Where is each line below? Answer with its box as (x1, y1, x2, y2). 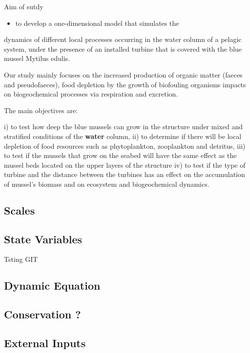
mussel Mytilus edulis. (4, 53, 70, 63)
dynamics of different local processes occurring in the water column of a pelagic (4, 34, 242, 44)
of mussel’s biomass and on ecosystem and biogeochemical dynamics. (4, 178, 209, 189)
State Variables (4, 231, 83, 246)
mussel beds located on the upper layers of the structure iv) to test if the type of (4, 159, 246, 170)
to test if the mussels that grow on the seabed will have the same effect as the (4, 150, 237, 160)
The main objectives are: (4, 105, 78, 115)
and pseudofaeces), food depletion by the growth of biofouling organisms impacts (4, 79, 246, 89)
